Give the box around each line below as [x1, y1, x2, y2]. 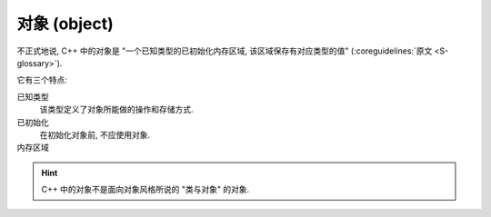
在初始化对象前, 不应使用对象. [39, 129, 151, 140]
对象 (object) [16, 14, 114, 34]
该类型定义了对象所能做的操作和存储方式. [39, 104, 195, 115]
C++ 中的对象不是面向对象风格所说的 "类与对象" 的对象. [41, 184, 250, 195]
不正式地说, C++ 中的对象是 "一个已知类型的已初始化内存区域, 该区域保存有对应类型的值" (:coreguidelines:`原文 [16, 45, 433, 56]
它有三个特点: [16, 74, 68, 85]
